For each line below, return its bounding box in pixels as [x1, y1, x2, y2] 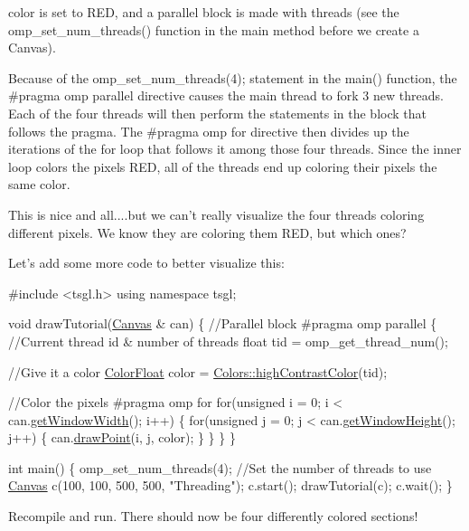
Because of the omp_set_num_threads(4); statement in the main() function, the [8, 68, 457, 87]
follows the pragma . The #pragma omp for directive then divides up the [8, 121, 409, 140]
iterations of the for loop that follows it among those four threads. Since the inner [8, 139, 462, 158]
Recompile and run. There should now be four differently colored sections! [8, 507, 418, 526]
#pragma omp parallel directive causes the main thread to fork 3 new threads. [8, 86, 444, 105]
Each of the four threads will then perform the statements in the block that [8, 103, 427, 122]
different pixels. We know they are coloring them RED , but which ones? [8, 223, 407, 242]
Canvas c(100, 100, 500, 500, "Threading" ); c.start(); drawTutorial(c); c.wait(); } [8, 476, 453, 495]
